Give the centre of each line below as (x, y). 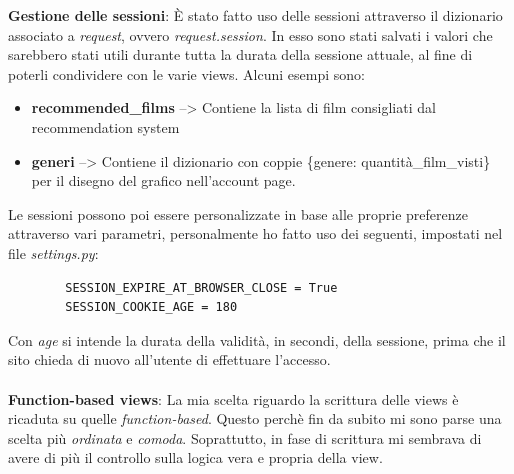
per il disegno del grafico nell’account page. (163, 180)
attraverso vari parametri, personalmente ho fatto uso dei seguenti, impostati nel (255, 233)
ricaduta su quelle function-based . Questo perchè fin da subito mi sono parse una (255, 418)
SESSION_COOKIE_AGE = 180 (151, 307)
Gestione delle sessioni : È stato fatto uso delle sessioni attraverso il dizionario (255, 15)
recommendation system (105, 126)
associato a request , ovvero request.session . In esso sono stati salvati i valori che (250, 34)
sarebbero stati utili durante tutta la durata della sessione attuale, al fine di (240, 54)
